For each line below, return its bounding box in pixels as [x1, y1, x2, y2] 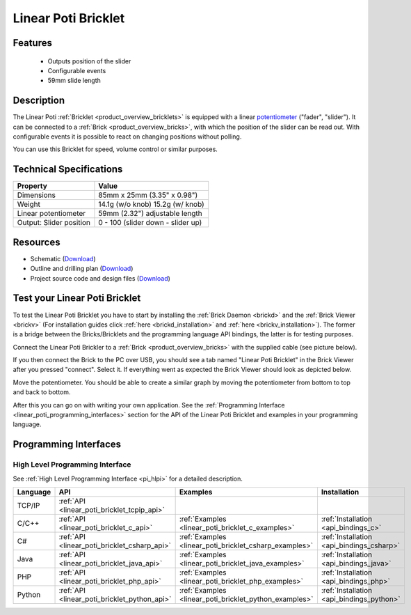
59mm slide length [47, 77, 101, 85]
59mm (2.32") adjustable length [98, 209, 202, 219]
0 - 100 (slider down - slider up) [98, 218, 202, 228]
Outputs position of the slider [47, 56, 131, 65]
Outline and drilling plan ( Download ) [30, 265, 134, 273]
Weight [17, 199, 41, 209]
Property [17, 181, 48, 191]
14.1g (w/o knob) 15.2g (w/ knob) [98, 199, 204, 209]
